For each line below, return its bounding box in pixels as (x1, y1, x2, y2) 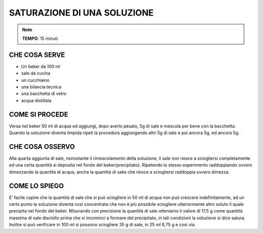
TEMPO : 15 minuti (22, 36, 58, 41)
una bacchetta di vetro (21, 90, 67, 97)
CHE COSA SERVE (9, 51, 65, 59)
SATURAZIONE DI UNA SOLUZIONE (9, 7, 154, 18)
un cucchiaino (21, 77, 50, 83)
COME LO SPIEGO (9, 181, 64, 190)
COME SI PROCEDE (9, 110, 68, 119)
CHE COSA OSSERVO (9, 143, 75, 151)
